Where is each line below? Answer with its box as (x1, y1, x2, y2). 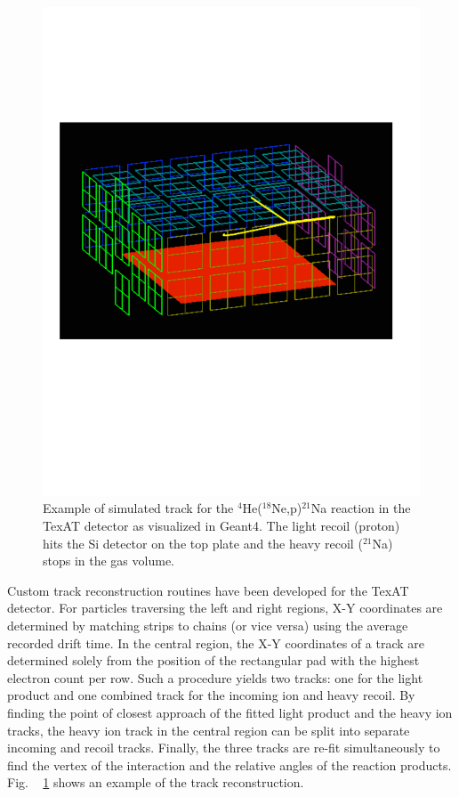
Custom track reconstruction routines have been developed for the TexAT (7, 581, 409, 599)
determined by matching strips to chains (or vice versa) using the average (7, 616, 408, 635)
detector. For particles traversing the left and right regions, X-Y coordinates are (7, 598, 443, 617)
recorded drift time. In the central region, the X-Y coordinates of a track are (7, 633, 424, 652)
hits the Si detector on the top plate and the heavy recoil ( (43, 533, 363, 552)
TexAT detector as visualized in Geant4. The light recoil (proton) (43, 516, 400, 535)
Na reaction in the (310, 499, 411, 517)
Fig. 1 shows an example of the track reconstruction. (7, 773, 304, 792)
